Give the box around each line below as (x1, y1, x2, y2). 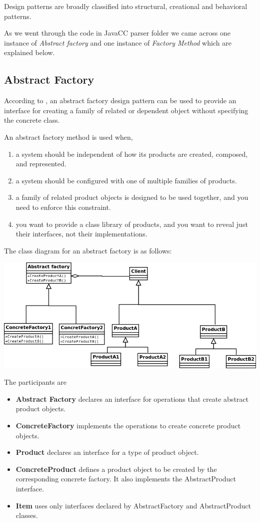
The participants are (4, 377, 66, 387)
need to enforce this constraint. (15, 201, 111, 212)
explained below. (4, 47, 55, 58)
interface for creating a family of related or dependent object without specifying (4, 105, 248, 115)
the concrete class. (4, 115, 60, 125)
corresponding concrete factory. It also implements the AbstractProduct (15, 473, 236, 484)
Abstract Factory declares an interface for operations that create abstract (15, 393, 248, 404)
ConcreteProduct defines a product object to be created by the (15, 463, 217, 474)
